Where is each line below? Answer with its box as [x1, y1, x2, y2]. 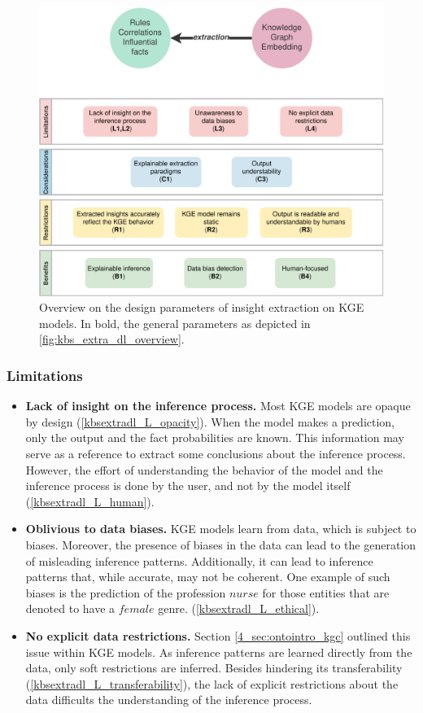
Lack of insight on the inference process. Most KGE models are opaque [25, 397, 411, 414]
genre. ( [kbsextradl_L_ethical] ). [158, 600, 320, 617]
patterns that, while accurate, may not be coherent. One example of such [25, 568, 390, 585]
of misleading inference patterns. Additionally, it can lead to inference [25, 552, 373, 569]
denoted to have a [25, 600, 116, 617]
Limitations [7, 365, 83, 385]
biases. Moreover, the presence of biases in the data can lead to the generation [25, 536, 416, 553]
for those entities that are [262, 584, 390, 601]
